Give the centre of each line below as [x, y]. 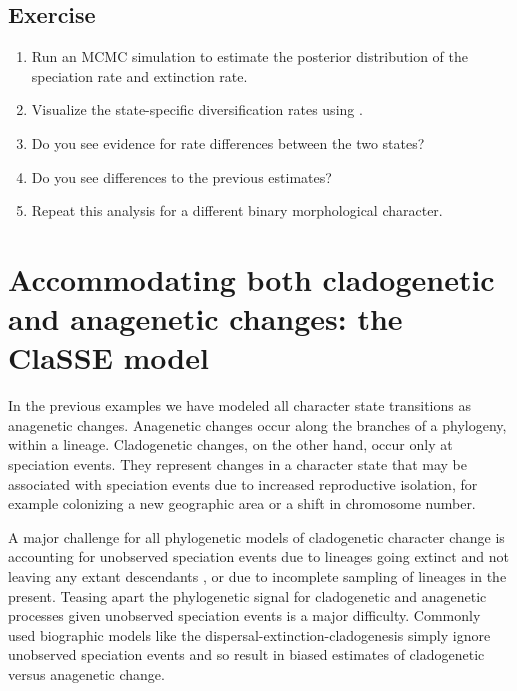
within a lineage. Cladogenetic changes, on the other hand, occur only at [230, 444]
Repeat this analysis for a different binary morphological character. [237, 210]
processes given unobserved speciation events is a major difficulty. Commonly [244, 615]
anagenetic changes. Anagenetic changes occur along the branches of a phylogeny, [257, 424]
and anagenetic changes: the [205, 318]
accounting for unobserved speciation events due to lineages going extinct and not [258, 556]
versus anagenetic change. [86, 673]
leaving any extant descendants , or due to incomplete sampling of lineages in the [257, 576]
